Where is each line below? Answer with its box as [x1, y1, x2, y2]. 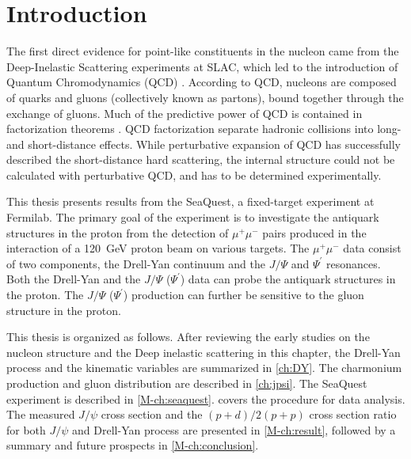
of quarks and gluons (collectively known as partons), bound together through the [6, 89, 404, 105]
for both [6, 421, 46, 438]
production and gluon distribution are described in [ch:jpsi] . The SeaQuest [6, 375, 367, 391]
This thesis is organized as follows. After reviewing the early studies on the [6, 328, 370, 345]
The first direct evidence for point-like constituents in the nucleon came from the [6, 43, 399, 59]
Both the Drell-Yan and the [6, 271, 141, 287]
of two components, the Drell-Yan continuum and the [6, 255, 265, 271]
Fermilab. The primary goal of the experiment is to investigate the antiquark [6, 209, 379, 226]
